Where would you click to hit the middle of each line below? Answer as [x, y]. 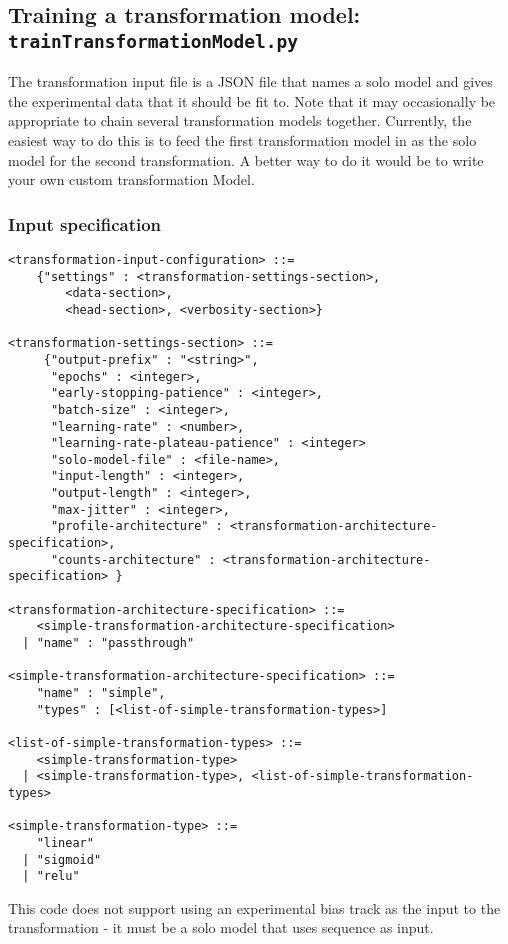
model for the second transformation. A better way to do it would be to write [246, 159]
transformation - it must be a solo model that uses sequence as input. [221, 927]
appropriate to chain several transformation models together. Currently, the [240, 120]
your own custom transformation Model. [131, 179]
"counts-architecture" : [133, 559]
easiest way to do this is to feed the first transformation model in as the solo [242, 139]
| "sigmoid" [62, 859]
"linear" [65, 842]
